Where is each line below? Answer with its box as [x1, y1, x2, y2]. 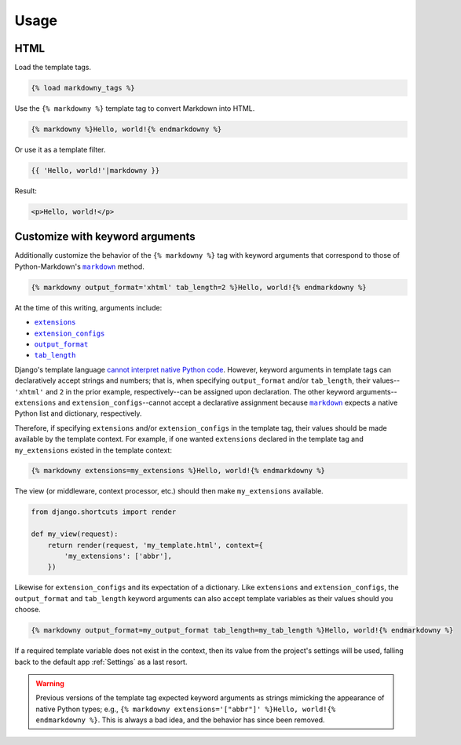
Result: [14, 185, 37, 196]
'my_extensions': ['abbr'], [64, 552, 173, 561]
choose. [14, 605, 41, 615]
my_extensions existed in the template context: [14, 445, 173, 455]
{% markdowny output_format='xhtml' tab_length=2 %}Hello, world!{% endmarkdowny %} [31, 283, 367, 292]
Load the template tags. [14, 63, 92, 72]
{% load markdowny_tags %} [31, 83, 135, 93]
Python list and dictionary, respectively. [14, 409, 142, 418]
